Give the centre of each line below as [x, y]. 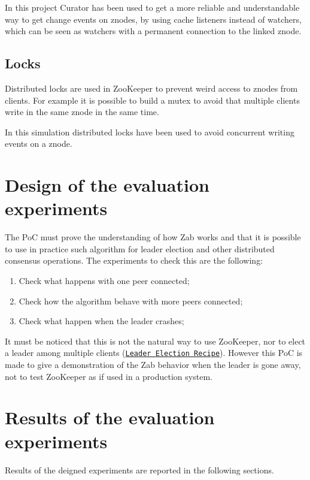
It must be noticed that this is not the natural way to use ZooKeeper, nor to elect [155, 341]
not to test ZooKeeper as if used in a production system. [109, 376]
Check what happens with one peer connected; [104, 281]
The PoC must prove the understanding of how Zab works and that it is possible [153, 237]
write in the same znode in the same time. [82, 112]
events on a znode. [39, 144]
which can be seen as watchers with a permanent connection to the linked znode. [153, 31]
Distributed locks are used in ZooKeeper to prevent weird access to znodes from [151, 88]
